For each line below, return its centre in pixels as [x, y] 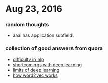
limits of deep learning [36, 70]
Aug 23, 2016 [34, 9]
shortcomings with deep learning [47, 65]
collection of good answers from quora [54, 48]
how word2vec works [35, 75]
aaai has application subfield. [43, 35]
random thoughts [27, 25]
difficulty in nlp [28, 59]
